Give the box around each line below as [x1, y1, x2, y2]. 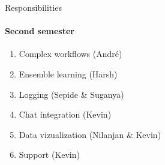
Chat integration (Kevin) [19, 108, 112, 121]
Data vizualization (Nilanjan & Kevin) [19, 128, 161, 140]
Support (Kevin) [19, 148, 80, 161]
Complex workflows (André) [19, 47, 122, 60]
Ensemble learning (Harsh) [19, 67, 118, 80]
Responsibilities [5, 1, 62, 13]
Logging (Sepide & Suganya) [19, 88, 124, 100]
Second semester [5, 25, 74, 37]
